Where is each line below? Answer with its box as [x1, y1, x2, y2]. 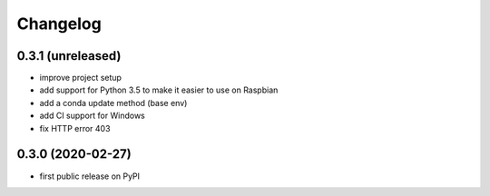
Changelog [16, 14, 102, 34]
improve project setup [39, 73, 122, 83]
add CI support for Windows [39, 110, 145, 122]
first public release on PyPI [39, 171, 141, 181]
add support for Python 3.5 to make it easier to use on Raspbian [39, 84, 279, 95]
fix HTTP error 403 [39, 122, 111, 133]
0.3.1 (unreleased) [16, 48, 122, 64]
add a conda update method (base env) [39, 97, 188, 108]
